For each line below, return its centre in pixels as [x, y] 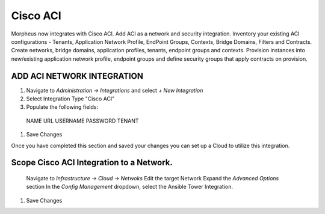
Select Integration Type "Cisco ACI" [70, 99]
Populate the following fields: [62, 107]
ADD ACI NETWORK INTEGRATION [77, 76]
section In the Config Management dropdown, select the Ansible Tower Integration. [130, 187]
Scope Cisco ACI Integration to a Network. [92, 163]
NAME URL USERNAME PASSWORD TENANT [82, 121]
